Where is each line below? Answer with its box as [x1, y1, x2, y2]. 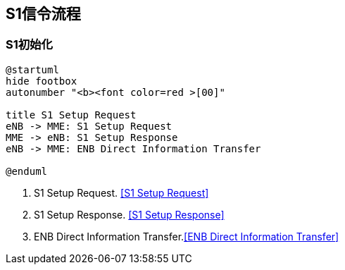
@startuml [6, 63, 59, 75]
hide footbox [6, 75, 77, 87]
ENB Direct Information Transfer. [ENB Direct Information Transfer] [34, 230, 339, 243]
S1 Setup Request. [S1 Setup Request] [34, 186, 209, 199]
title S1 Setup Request [6, 109, 137, 121]
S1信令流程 [6, 5, 81, 23]
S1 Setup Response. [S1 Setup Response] [34, 208, 225, 221]
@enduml [6, 165, 48, 177]
